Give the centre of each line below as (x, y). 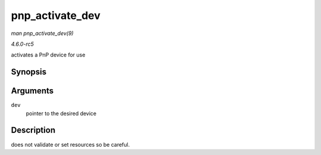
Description (33, 130)
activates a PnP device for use (48, 55)
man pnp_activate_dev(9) (42, 33)
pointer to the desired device (61, 113)
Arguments (32, 91)
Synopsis (29, 72)
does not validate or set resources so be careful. (70, 144)
